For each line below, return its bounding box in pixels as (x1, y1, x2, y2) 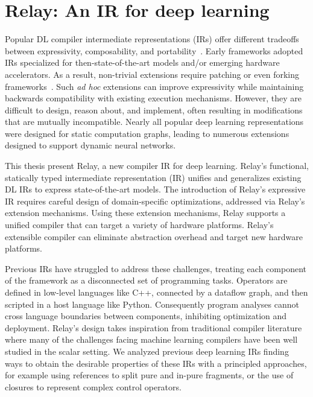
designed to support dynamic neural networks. (5, 139, 176, 151)
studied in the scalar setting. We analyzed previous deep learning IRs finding (5, 345, 289, 357)
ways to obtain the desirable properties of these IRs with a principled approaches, (5, 357, 307, 369)
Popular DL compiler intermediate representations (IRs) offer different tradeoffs (5, 33, 299, 45)
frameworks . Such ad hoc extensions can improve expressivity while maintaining (5, 80, 304, 92)
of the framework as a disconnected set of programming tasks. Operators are (5, 274, 288, 287)
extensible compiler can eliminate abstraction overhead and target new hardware (5, 230, 303, 243)
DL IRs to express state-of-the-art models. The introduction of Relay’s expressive (5, 183, 306, 195)
